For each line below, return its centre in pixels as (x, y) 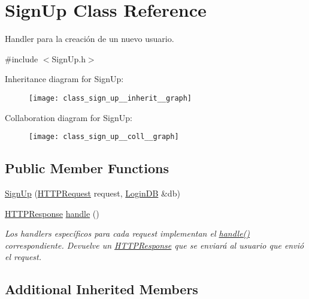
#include (22, 58)
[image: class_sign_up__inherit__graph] (110, 98)
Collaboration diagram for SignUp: (69, 117)
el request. (23, 257)
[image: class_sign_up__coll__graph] (104, 137)
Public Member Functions (87, 168)
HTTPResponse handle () (52, 213)
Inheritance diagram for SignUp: (64, 79)
